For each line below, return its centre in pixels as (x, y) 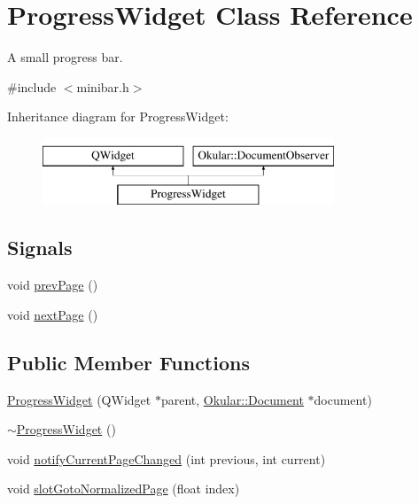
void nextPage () (53, 314)
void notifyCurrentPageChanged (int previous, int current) (167, 458)
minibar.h (103, 86)
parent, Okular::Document (232, 399)
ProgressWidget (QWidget (79, 399)
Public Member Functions (128, 362)
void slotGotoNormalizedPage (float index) (124, 488)
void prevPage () (53, 285)
